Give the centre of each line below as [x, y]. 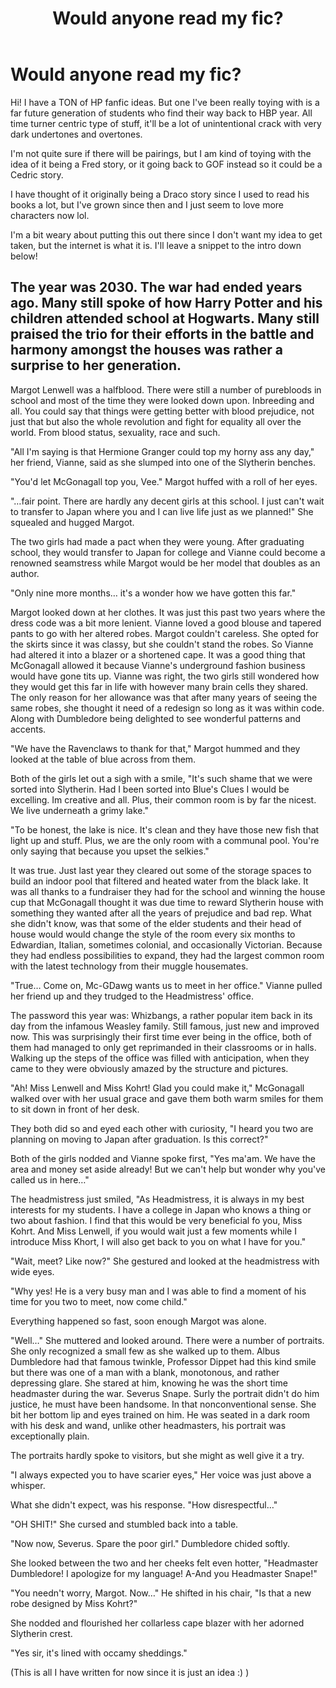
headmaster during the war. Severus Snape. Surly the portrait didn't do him [165, 1393]
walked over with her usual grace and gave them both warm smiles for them [167, 1098]
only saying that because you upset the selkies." [110, 851]
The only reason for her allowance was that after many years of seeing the [164, 697]
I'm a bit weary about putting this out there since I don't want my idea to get [166, 234]
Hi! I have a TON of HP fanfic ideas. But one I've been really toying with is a [165, 102]
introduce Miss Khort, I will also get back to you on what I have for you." [158, 1241]
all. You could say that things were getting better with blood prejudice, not [162, 411]
